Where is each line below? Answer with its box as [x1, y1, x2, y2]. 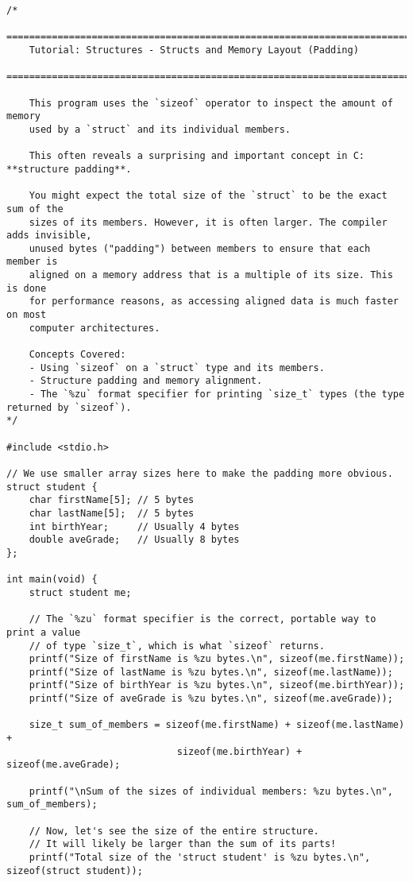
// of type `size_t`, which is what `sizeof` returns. [29, 640, 325, 652]
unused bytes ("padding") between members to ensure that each [29, 242, 371, 254]
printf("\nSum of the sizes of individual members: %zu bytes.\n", [29, 785, 393, 797]
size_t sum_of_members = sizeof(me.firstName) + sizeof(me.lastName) [29, 719, 405, 731]
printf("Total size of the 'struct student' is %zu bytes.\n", [29, 852, 371, 863]
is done [6, 282, 47, 294]
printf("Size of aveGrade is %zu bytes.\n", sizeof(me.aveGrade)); [29, 693, 393, 705]
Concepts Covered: [29, 349, 126, 361]
